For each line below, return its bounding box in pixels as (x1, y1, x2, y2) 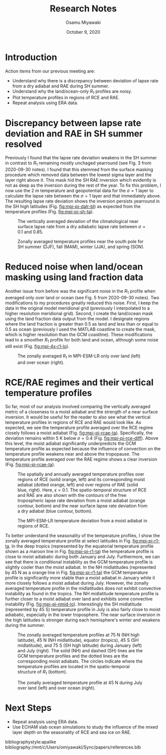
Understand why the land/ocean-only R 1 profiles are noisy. (12, 88, 132, 95)
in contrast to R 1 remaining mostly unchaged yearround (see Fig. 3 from (5, 160, 152, 167)
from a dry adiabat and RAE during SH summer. (12, 83, 110, 89)
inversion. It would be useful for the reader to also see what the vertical (5, 414, 151, 420)
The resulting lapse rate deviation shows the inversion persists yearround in (5, 198, 160, 204)
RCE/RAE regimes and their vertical (5, 377, 154, 388)
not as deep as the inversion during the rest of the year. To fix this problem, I (5, 182, 162, 189)
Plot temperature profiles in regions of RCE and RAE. (12, 95, 120, 101)
